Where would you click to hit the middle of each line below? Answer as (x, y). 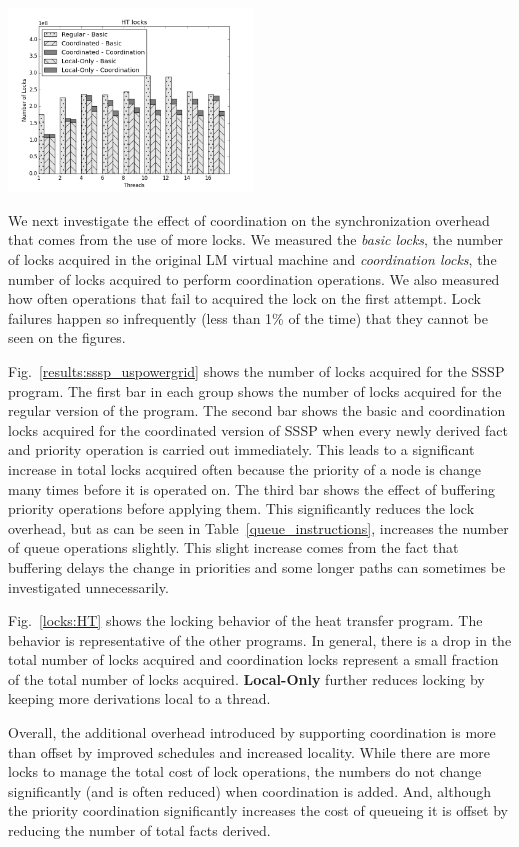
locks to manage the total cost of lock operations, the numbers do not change (245, 771)
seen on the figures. (67, 337)
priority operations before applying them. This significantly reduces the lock (241, 508)
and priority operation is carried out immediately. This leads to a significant (241, 449)
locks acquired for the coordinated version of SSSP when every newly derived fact (258, 429)
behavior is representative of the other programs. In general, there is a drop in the (260, 639)
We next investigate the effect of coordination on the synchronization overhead (249, 219)
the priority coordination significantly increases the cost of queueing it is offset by (258, 810)
